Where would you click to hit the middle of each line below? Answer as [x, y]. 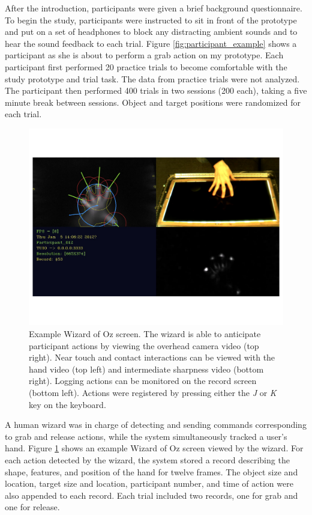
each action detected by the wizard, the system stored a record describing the [147, 459]
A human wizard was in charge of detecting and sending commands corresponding [156, 425]
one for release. [32, 507]
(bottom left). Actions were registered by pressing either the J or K [153, 393]
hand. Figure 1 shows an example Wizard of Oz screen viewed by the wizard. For [154, 448]
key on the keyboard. [67, 404]
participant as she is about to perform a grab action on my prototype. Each [144, 55]
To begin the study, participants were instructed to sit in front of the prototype [151, 20]
